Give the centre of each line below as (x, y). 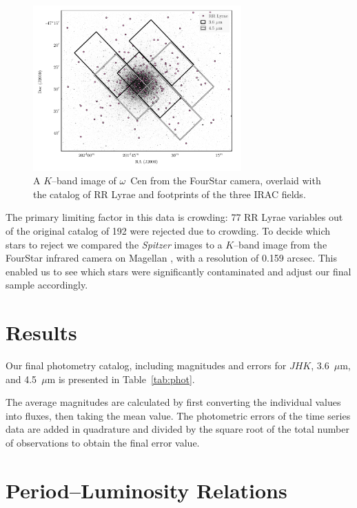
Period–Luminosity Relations (146, 490)
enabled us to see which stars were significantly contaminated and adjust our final (178, 271)
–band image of (84, 180)
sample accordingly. (47, 285)
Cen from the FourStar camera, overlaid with (226, 180)
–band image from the (280, 244)
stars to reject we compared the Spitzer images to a (114, 244)
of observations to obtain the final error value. (103, 442)
